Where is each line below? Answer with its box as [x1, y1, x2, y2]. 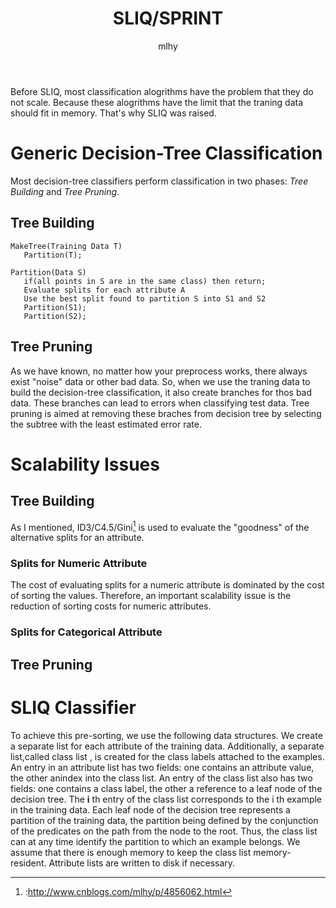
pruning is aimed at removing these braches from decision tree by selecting [10, 407, 322, 419]
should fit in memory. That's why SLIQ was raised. [10, 107, 217, 119]
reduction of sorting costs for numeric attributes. [10, 600, 212, 612]
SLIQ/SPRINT [112, 7, 224, 30]
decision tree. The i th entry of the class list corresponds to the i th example [10, 793, 323, 805]
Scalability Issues [10, 453, 160, 476]
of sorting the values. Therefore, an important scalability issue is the [10, 590, 292, 602]
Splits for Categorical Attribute [10, 625, 163, 639]
